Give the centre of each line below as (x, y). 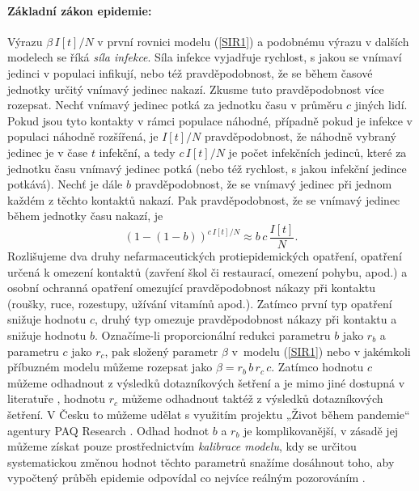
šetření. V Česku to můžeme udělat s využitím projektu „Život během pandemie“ (209, 414)
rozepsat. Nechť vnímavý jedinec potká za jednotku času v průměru (175, 105)
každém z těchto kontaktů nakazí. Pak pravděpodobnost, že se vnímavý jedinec (204, 199)
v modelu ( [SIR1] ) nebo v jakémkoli (321, 351)
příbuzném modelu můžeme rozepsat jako (110, 367)
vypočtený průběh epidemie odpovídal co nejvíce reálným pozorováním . (186, 478)
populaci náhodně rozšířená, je (83, 136)
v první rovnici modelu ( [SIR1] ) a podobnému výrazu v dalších (253, 41)
